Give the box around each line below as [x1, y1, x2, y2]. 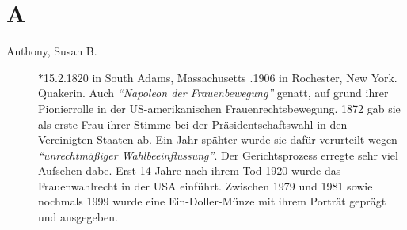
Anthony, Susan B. [6, 43, 97, 59]
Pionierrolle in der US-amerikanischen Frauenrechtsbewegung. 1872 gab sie [38, 100, 401, 116]
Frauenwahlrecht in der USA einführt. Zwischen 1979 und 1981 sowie [38, 177, 373, 194]
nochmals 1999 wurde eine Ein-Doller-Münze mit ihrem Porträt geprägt [38, 193, 386, 209]
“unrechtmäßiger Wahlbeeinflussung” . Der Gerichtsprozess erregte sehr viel [38, 146, 398, 163]
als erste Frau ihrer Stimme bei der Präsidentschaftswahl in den [38, 115, 348, 132]
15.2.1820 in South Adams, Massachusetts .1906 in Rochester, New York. [44, 69, 397, 85]
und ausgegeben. [38, 209, 118, 225]
